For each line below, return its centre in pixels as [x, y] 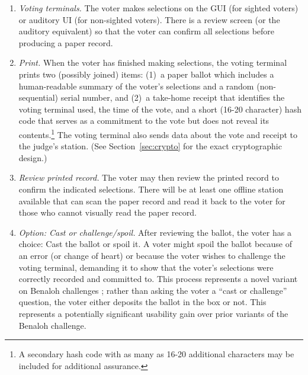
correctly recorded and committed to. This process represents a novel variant [158, 279]
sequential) [38, 97]
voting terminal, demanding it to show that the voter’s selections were [146, 267]
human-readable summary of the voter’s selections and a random [136, 86]
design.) [33, 157]
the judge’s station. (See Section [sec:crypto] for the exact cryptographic [150, 146]
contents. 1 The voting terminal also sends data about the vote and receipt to [158, 133]
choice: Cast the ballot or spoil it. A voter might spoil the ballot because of [155, 244]
